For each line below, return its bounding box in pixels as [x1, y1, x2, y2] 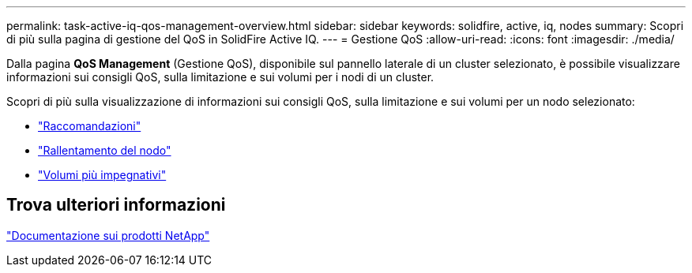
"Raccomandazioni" [38, 119, 141, 133]
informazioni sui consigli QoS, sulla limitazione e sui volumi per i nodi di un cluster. [6, 70, 434, 84]
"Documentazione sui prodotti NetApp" [6, 228, 210, 242]
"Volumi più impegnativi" [38, 168, 167, 181]
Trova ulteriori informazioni [6, 195, 226, 215]
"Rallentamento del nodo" [38, 144, 171, 157]
